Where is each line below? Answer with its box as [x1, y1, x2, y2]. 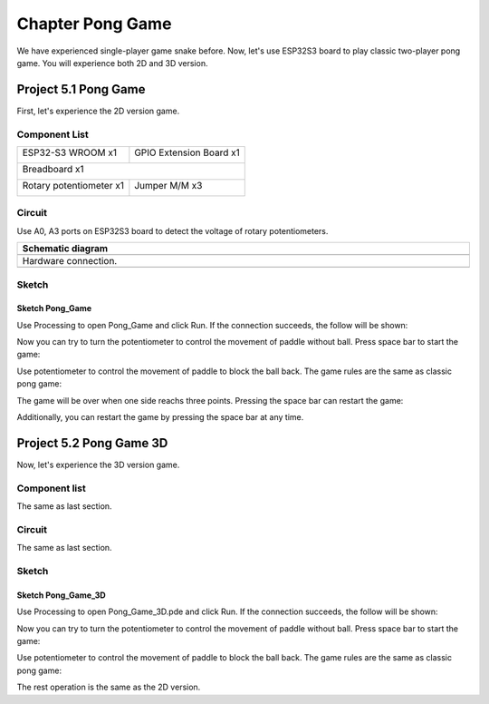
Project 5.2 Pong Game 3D [16, 435, 168, 451]
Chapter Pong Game [16, 14, 172, 34]
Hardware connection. [22, 255, 118, 268]
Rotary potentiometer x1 [22, 179, 124, 191]
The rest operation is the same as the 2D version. [16, 681, 201, 693]
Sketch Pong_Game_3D [16, 590, 106, 601]
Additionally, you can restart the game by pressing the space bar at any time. [16, 412, 304, 423]
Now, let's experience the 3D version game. [16, 459, 180, 470]
